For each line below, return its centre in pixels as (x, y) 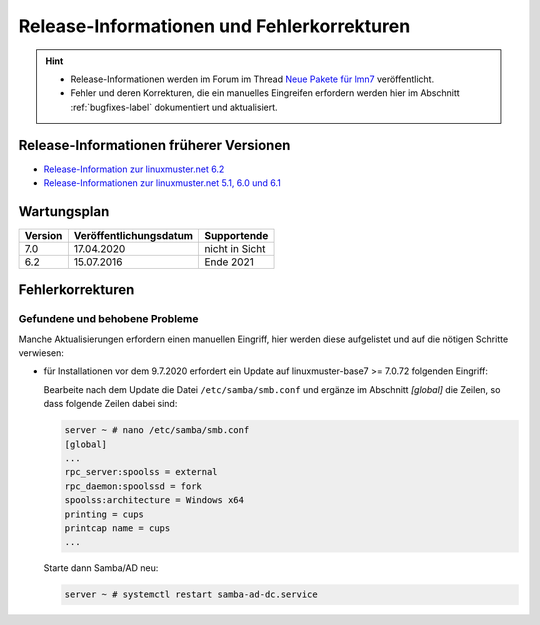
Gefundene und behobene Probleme (108, 319)
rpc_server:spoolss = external (141, 472)
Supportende (236, 235)
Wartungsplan (64, 211)
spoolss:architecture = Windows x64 (154, 500)
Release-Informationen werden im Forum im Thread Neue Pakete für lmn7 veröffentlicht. (252, 79)
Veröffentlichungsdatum (133, 235)
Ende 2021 (229, 262)
